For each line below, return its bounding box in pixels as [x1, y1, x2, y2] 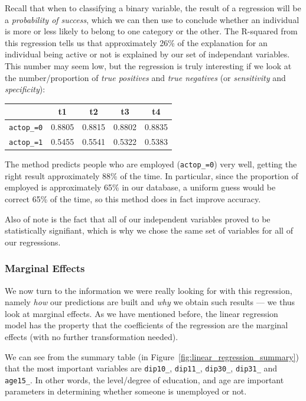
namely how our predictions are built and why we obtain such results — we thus [5, 296, 295, 308]
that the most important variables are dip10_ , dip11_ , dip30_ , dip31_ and [5, 362, 278, 374]
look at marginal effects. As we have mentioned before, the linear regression [5, 307, 278, 319]
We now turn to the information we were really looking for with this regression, [5, 284, 292, 296]
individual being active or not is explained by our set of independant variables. [5, 48, 290, 60]
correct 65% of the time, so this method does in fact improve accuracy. [5, 193, 261, 205]
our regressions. [5, 235, 61, 248]
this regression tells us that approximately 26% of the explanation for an [5, 36, 268, 48]
